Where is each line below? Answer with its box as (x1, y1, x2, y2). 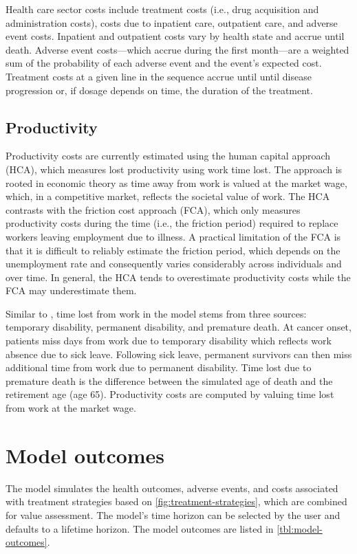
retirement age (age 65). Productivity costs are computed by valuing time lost (6, 387, 334, 401)
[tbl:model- (277, 521, 323, 535)
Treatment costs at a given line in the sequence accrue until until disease (6, 69, 312, 83)
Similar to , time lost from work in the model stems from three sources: (6, 306, 307, 320)
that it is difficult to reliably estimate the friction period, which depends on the (6, 243, 340, 257)
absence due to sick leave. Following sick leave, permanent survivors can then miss (6, 346, 352, 361)
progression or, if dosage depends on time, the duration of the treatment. (6, 82, 313, 97)
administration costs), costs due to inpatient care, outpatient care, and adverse (6, 15, 338, 30)
